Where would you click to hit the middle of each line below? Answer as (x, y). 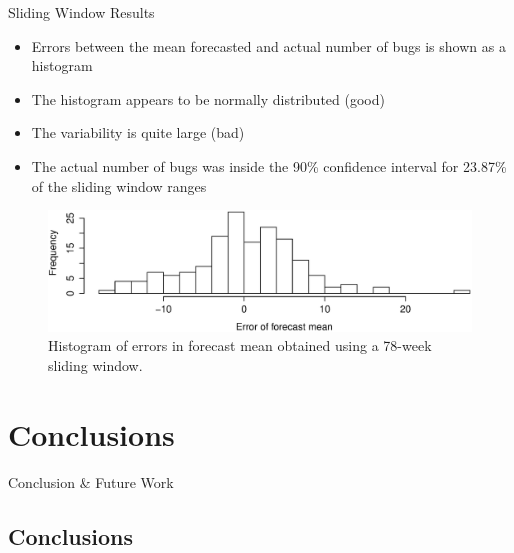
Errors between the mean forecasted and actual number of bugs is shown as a (268, 45)
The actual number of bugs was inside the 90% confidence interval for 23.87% (269, 165)
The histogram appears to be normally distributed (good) (208, 98)
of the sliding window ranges (119, 185)
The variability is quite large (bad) (138, 132)
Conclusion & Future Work (91, 481)
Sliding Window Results (81, 12)
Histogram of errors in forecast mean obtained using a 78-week (240, 345)
